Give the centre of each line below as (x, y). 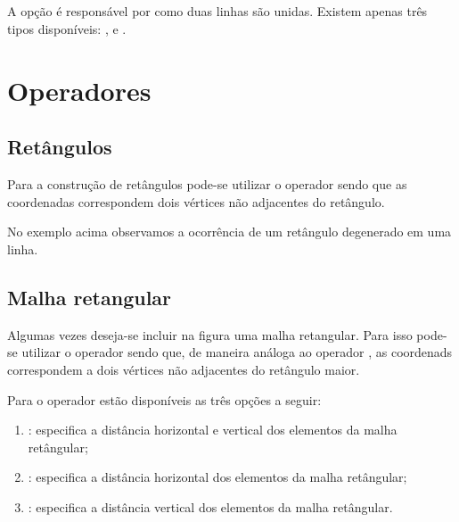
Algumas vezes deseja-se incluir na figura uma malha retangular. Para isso (210, 334)
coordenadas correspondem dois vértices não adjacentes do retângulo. (196, 201)
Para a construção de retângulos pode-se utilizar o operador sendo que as (207, 184)
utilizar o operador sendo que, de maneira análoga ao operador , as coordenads (237, 352)
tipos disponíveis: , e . (67, 28)
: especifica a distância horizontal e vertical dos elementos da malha (213, 430)
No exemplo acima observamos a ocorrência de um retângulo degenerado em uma (229, 232)
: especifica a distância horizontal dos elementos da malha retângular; (217, 477)
